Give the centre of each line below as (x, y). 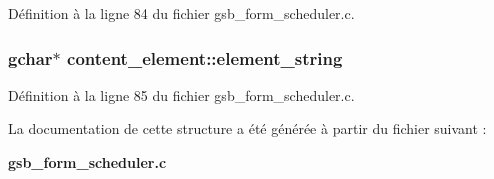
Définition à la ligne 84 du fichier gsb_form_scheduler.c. (181, 13)
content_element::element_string (205, 57)
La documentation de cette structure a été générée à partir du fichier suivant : (247, 128)
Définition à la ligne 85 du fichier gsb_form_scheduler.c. (181, 94)
